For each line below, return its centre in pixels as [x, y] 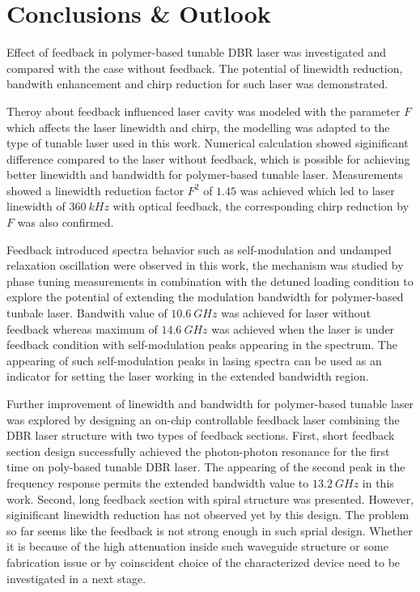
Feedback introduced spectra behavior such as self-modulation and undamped [199, 249]
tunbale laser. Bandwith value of [87, 313]
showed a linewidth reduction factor [95, 190]
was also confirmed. [66, 222]
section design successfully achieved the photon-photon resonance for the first [198, 451]
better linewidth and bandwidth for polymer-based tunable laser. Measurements [205, 175]
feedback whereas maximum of [82, 328]
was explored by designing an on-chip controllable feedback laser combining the [203, 419]
